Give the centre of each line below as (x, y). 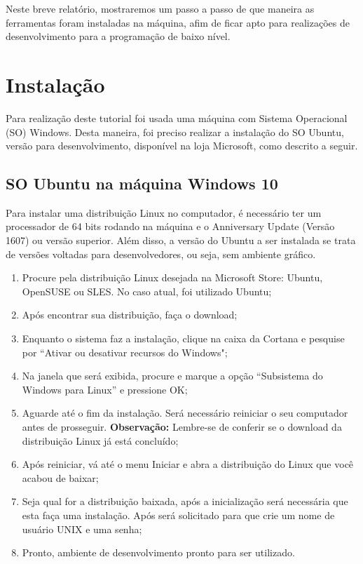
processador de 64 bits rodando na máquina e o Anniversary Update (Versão (170, 226)
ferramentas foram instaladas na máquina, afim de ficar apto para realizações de (178, 22)
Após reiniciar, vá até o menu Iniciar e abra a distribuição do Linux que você (188, 464)
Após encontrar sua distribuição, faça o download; (130, 315)
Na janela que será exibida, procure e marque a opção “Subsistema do (172, 376)
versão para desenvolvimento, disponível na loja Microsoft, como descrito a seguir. (182, 146)
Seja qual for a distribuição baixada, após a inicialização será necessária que (185, 501)
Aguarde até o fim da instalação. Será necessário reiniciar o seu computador (185, 413)
